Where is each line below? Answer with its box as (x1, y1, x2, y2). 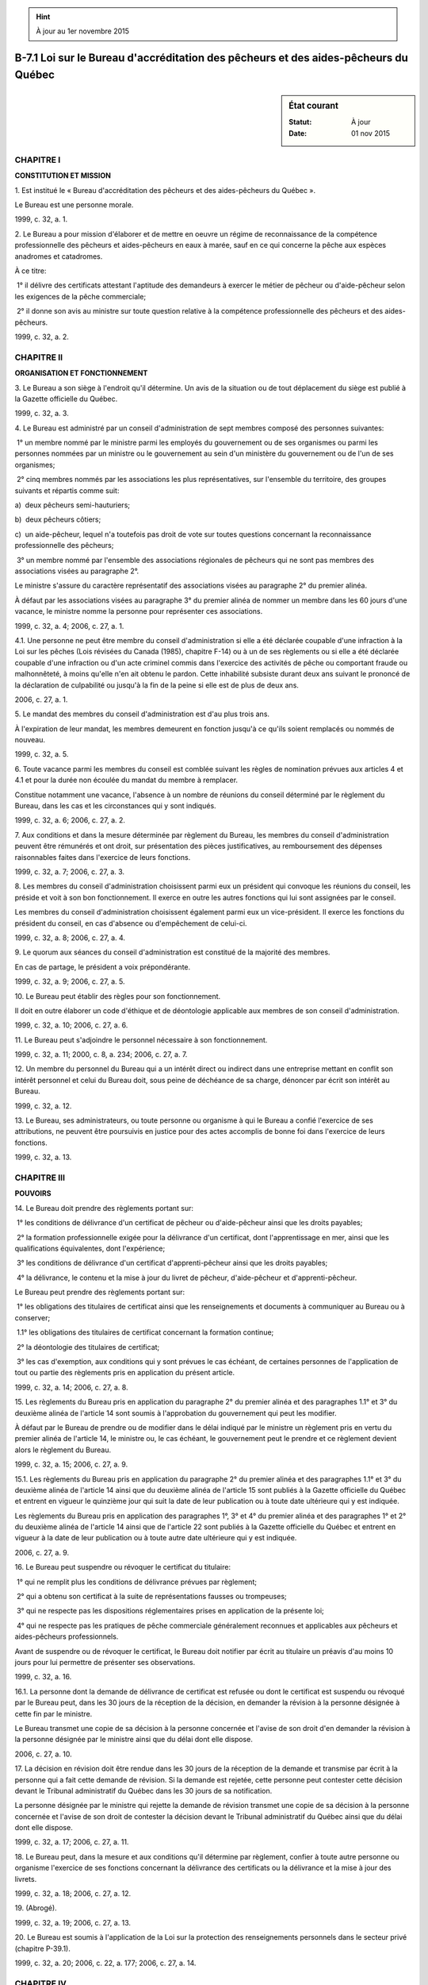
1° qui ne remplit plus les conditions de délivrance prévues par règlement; (16, 1577, 258, 1586)
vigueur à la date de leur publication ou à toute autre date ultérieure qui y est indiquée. (14, 1533, 297, 1543)
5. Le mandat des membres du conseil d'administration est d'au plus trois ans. (14, 709, 269, 719)
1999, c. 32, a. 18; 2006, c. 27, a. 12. (14, 1889, 131, 1898)
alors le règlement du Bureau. (14, 1445, 112, 1455)
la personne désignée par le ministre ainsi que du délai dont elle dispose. (14, 1735, 253, 1744)
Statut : (289, 118, 312, 127)
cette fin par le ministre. (14, 1709, 93, 1718)
